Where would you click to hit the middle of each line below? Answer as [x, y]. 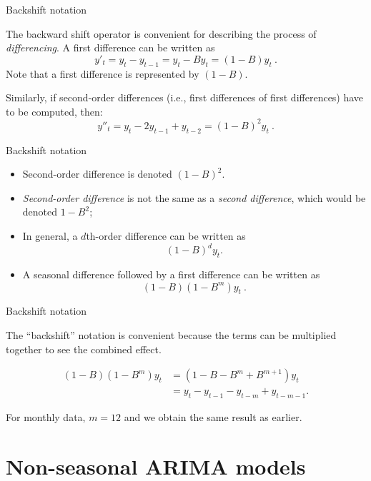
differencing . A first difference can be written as [110, 47]
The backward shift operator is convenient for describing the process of [161, 33]
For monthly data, [46, 416]
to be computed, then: [54, 111]
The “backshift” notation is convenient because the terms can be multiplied [171, 334]
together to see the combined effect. [84, 349]
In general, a [50, 236]
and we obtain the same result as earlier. [213, 416]
